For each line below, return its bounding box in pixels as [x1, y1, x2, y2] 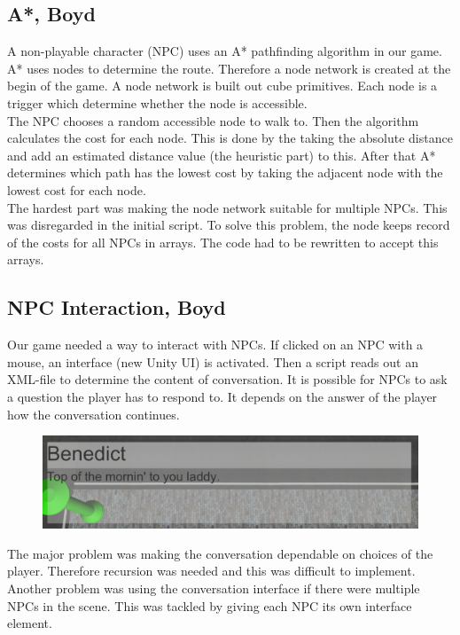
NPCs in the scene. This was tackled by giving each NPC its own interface [7, 596, 412, 615]
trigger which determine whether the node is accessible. [7, 93, 308, 112]
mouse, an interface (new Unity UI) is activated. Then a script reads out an [7, 352, 418, 371]
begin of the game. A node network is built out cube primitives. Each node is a [7, 76, 438, 95]
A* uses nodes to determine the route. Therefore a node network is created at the [7, 59, 451, 77]
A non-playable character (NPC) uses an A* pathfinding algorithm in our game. [7, 42, 442, 60]
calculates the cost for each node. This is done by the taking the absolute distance [7, 129, 453, 147]
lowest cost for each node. [7, 180, 146, 199]
